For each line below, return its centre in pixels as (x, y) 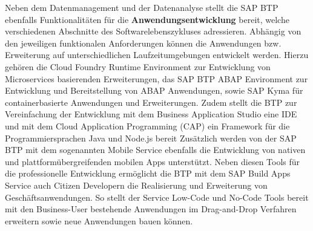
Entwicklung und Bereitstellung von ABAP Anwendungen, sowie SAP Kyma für (154, 90)
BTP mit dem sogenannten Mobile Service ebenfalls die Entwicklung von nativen (155, 150)
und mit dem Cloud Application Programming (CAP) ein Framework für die (147, 125)
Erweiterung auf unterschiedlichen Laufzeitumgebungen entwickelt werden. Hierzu (157, 55)
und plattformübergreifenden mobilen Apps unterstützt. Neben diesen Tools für (153, 161)
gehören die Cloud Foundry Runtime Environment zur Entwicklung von (138, 66)
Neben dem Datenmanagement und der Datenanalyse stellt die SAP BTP (142, 7)
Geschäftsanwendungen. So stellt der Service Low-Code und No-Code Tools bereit (157, 197)
